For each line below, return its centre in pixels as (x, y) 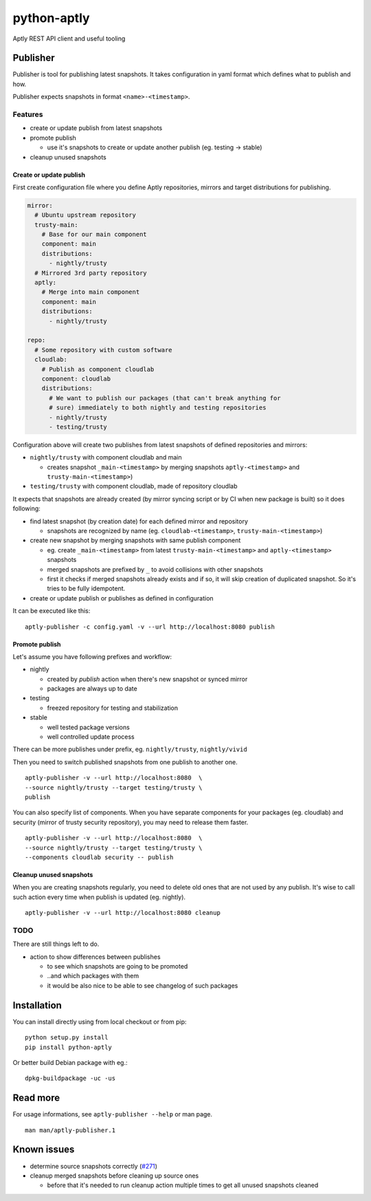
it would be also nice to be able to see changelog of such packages (143, 985)
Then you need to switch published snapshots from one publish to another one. (125, 762)
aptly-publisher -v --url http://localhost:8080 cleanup (123, 913)
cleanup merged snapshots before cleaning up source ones (114, 1176)
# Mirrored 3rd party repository (91, 273)
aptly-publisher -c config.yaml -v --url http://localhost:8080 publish (150, 627)
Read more (36, 1098)
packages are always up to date (92, 689)
